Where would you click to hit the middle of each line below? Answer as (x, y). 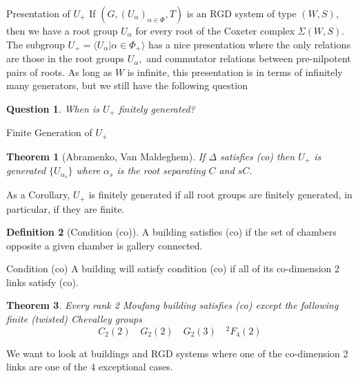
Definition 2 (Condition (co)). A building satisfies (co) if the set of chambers (171, 232)
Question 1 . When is (53, 108)
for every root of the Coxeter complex (215, 30)
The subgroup (36, 44)
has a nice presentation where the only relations (249, 44)
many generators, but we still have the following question (127, 85)
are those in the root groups (65, 58)
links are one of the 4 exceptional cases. (90, 367)
